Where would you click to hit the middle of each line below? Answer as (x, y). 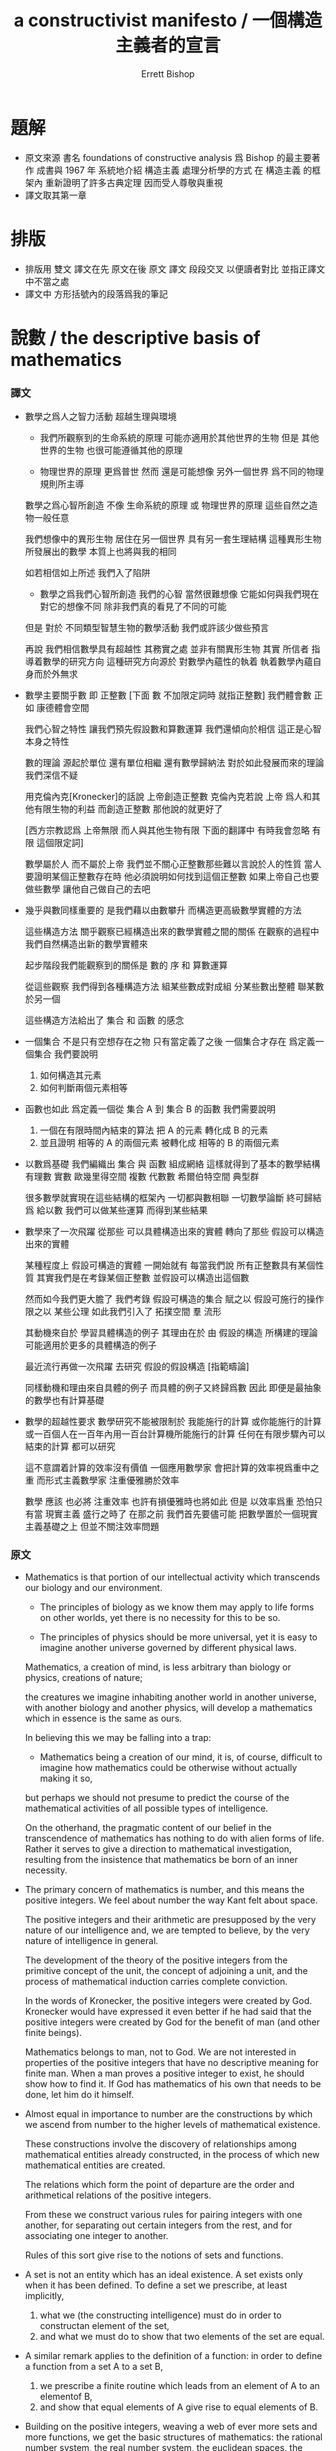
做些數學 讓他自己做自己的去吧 (87, 889)
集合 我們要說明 (65, 1054)
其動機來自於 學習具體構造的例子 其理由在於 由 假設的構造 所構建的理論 (171, 1333)
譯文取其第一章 (55, 195)
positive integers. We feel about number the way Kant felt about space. (171, 1900)
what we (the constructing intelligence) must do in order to (160, 2315)
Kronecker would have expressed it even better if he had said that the (168, 2012)
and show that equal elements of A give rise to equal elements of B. (178, 2407)
